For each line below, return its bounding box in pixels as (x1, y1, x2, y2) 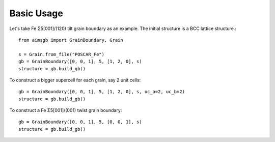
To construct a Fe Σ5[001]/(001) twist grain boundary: (9, 107, 122, 113)
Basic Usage (9, 8, 63, 19)
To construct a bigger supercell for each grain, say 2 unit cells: (9, 77, 141, 83)
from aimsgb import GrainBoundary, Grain (18, 37, 123, 43)
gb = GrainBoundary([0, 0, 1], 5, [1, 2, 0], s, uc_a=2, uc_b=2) (18, 89, 185, 95)
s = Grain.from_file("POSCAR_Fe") (18, 51, 104, 57)
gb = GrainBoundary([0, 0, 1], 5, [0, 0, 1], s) (18, 119, 142, 125)
